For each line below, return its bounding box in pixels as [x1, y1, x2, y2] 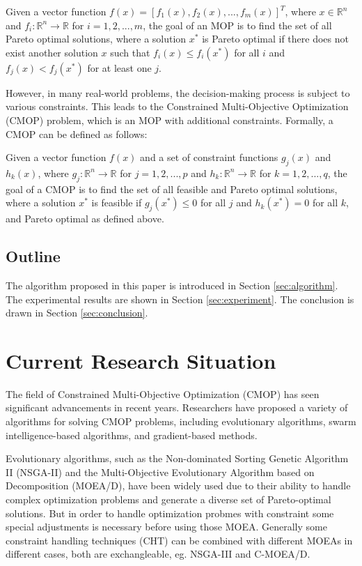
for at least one [87, 60, 152, 75]
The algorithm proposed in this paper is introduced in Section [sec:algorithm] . [6, 277, 338, 292]
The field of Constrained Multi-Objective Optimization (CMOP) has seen [6, 386, 320, 401]
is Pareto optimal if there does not [202, 31, 349, 46]
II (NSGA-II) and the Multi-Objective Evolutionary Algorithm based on [6, 464, 315, 479]
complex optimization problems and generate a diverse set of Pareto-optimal [6, 492, 331, 506]
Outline [6, 245, 61, 267]
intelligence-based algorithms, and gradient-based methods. [6, 427, 258, 442]
